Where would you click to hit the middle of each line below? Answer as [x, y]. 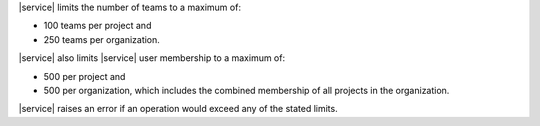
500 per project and [84, 76]
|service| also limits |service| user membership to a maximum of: [151, 58]
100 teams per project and [97, 26]
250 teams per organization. [101, 39]
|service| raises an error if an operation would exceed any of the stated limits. [178, 109]
